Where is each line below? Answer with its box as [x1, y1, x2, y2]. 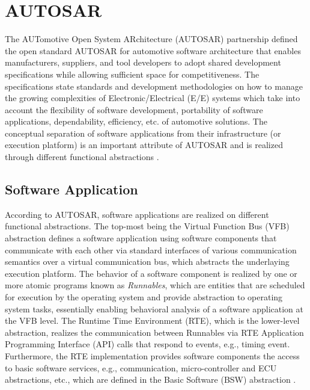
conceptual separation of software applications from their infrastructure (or [5, 126, 281, 139]
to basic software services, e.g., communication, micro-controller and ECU [5, 361, 277, 374]
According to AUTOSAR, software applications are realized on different [5, 208, 269, 220]
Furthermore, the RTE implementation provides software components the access [5, 349, 300, 362]
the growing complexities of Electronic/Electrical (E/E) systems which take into [5, 91, 300, 104]
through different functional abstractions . [5, 150, 159, 163]
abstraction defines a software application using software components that [5, 232, 277, 244]
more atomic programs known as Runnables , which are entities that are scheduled [5, 279, 305, 291]
